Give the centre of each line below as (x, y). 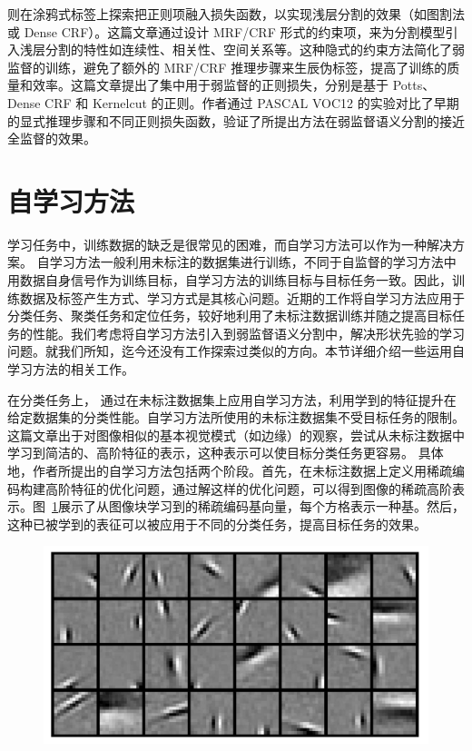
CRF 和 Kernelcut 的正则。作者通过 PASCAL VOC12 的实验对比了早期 (252, 102)
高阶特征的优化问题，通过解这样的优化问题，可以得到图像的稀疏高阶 (248, 488)
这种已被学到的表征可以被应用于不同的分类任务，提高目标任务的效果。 (217, 524)
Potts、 (414, 85)
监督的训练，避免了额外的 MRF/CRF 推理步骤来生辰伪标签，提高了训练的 (227, 67)
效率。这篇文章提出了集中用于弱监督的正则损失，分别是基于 (210, 85)
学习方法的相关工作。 (71, 369)
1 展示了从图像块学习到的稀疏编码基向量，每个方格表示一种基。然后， (258, 506)
